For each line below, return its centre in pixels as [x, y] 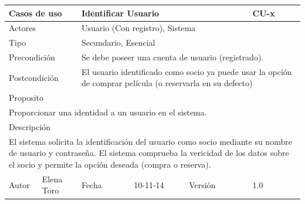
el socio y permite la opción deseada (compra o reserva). [110, 164]
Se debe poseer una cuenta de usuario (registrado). [172, 57]
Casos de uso [35, 13]
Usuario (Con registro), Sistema [138, 28]
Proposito [26, 98]
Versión [202, 184]
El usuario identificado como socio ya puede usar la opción [187, 71]
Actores [22, 28]
